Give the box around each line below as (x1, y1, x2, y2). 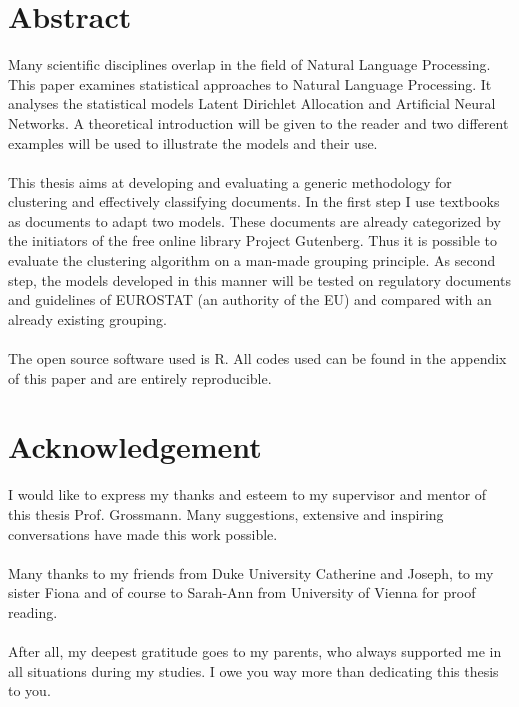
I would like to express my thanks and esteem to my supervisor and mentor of (8, 484, 487, 505)
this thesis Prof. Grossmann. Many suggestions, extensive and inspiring (8, 503, 444, 524)
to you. (8, 680, 51, 701)
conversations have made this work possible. (8, 523, 278, 544)
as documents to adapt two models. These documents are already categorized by (8, 210, 501, 231)
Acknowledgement (8, 426, 262, 467)
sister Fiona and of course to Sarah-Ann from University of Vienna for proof (8, 582, 476, 603)
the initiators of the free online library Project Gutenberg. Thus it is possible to (8, 230, 498, 251)
